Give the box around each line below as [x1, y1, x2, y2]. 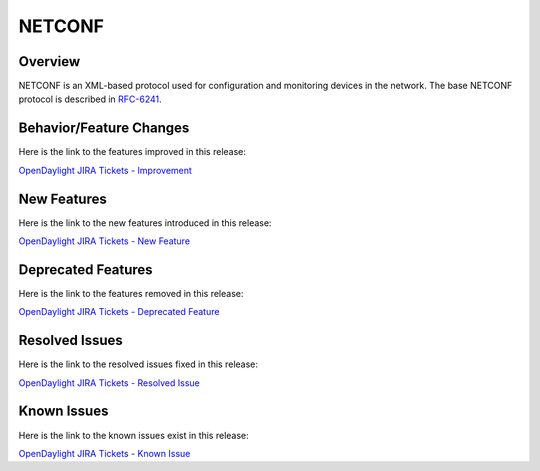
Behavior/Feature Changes [18, 120, 190, 137]
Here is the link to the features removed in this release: [18, 287, 244, 299]
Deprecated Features [18, 261, 154, 278]
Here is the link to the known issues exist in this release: [18, 429, 249, 441]
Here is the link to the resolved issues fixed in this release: [18, 358, 259, 370]
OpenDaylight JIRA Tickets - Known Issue [18, 447, 191, 459]
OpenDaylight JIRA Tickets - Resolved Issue [18, 376, 200, 389]
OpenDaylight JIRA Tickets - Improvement [18, 164, 192, 176]
